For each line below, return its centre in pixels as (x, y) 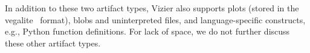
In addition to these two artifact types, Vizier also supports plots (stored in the (152, 8)
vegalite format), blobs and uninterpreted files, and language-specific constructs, (155, 19)
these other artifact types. (53, 43)
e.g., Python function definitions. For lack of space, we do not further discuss (147, 31)
